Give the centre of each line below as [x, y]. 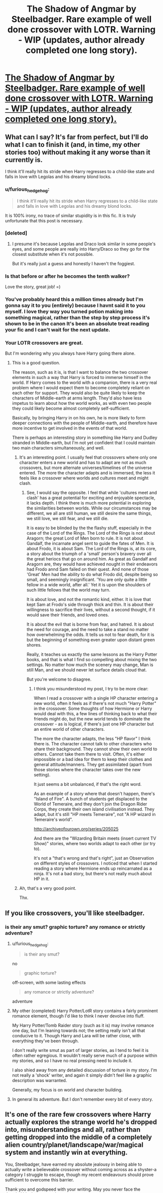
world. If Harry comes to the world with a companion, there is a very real [84, 382]
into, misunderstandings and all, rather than [73, 1130]
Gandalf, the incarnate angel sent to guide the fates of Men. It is [90, 543]
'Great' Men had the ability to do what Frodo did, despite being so [92, 575]
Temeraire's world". [53, 820]
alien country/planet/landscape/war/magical [74, 1145]
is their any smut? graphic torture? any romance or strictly [75, 927]
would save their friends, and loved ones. [68, 615]
